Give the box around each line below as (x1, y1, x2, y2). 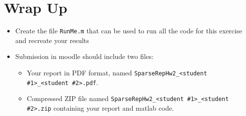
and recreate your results (15, 35, 89, 45)
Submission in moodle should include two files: (15, 51, 154, 61)
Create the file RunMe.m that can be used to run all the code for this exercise (15, 26, 242, 36)
